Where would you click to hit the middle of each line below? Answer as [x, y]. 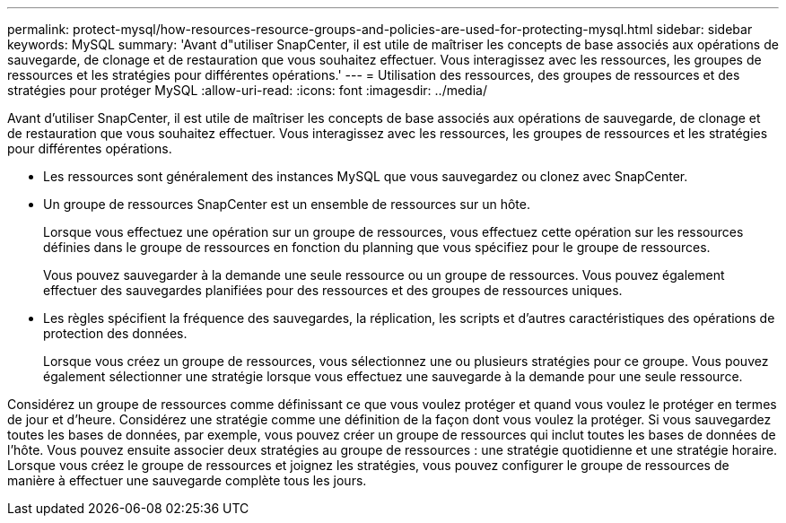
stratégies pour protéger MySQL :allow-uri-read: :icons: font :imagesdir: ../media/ [247, 90]
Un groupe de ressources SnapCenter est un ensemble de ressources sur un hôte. [287, 204]
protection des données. [115, 333]
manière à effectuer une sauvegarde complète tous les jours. [187, 480]
